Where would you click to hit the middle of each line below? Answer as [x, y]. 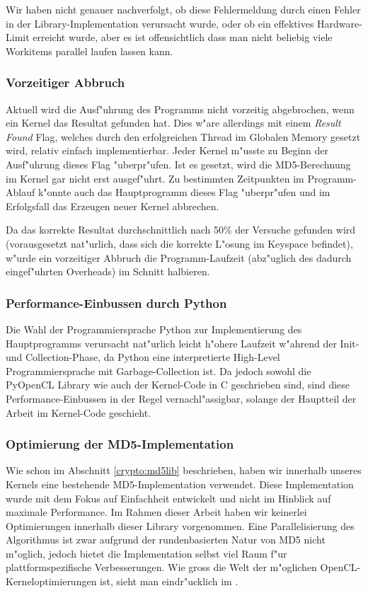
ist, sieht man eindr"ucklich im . [169, 581]
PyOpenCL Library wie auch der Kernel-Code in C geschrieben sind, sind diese [178, 385]
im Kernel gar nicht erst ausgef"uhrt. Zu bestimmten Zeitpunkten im [155, 178]
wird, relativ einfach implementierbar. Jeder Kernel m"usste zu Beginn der [167, 150]
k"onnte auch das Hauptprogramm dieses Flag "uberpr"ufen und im [184, 192]
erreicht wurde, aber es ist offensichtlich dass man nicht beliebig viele [183, 37]
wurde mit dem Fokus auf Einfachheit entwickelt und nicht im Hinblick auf [168, 498]
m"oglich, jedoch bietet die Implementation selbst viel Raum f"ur [146, 553]
